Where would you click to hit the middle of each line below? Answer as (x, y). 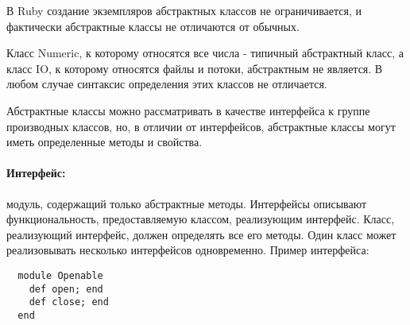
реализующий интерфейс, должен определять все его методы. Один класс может (201, 234)
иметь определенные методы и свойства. (104, 142)
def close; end (69, 302)
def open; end (66, 289)
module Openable (60, 275)
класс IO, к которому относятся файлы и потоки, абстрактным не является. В (195, 68)
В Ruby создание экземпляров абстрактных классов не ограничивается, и (184, 10)
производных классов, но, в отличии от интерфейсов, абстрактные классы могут (201, 126)
